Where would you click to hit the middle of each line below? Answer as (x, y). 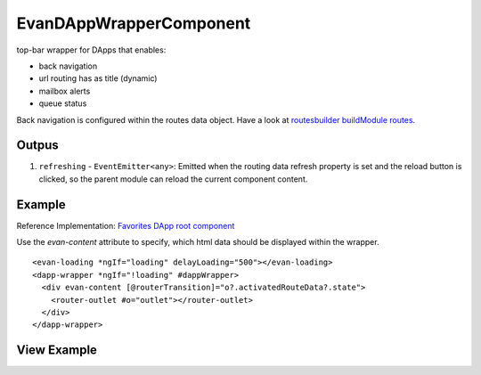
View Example (57, 351)
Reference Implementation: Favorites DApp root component (126, 225)
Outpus (38, 146)
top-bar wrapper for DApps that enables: (91, 50)
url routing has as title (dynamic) (98, 78)
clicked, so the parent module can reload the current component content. (173, 179)
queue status (63, 103)
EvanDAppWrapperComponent (134, 23)
